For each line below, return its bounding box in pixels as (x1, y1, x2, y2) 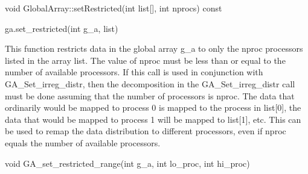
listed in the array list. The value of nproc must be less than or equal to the (5, 54, 286, 66)
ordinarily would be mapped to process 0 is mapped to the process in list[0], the (5, 101, 301, 114)
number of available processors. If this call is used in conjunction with (5, 66, 263, 78)
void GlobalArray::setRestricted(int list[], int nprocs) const (5, 2, 222, 14)
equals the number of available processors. (5, 136, 161, 149)
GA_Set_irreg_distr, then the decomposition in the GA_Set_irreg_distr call (5, 77, 295, 90)
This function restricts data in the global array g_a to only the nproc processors (5, 42, 303, 55)
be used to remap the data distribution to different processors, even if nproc (5, 125, 286, 137)
